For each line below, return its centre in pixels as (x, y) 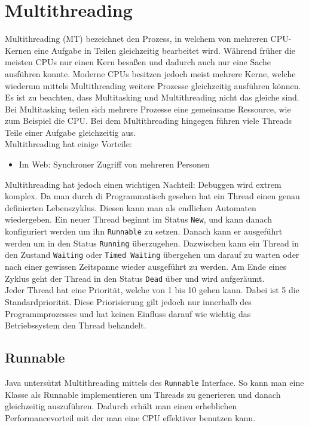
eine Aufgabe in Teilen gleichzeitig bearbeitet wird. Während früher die (165, 50)
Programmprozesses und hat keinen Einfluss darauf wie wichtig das (128, 313)
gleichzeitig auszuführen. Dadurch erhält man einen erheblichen (121, 406)
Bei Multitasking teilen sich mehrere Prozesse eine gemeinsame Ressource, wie (148, 109)
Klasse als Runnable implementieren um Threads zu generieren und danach (143, 394)
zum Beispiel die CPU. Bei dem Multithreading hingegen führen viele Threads (148, 121)
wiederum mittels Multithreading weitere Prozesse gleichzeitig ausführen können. (153, 85)
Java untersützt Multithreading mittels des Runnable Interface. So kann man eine (154, 382)
